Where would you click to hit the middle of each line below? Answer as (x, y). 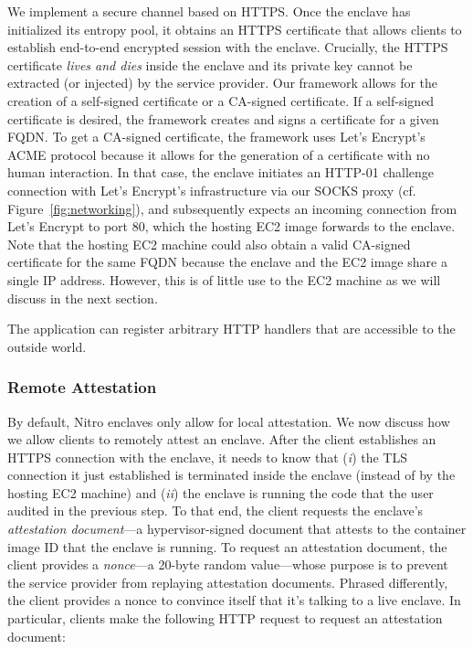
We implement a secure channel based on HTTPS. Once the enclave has (209, 11)
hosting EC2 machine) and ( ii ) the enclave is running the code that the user (221, 492)
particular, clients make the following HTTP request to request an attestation (225, 618)
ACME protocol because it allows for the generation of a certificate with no (219, 154)
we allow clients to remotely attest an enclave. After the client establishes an (222, 439)
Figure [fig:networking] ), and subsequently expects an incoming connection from (232, 208)
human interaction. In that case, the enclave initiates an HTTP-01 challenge (221, 172)
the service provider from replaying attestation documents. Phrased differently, (228, 582)
